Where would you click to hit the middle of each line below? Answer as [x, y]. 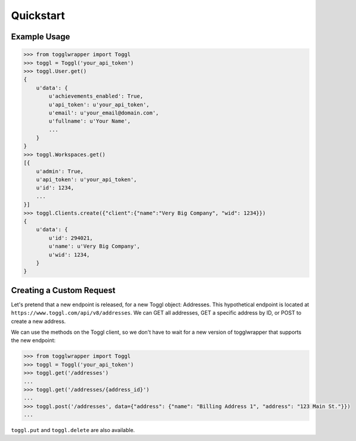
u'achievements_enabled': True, [96, 96]
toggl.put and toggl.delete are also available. [73, 430]
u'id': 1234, [55, 188]
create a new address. [38, 321]
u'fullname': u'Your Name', [90, 121]
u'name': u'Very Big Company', [94, 246]
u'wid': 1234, [69, 254]
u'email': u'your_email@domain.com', [104, 113]
